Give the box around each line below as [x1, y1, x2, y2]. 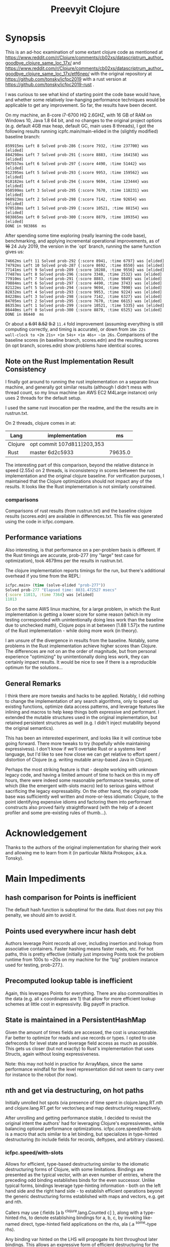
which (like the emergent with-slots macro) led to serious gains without [5, 783, 154, 789]
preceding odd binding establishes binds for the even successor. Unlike [5, 1177, 155, 1183]
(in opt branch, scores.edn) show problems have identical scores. [5, 342, 143, 348]
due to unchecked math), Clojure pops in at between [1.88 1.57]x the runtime [5, 622, 165, 629]
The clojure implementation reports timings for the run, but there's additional [5, 567, 165, 573]
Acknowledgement [5, 827, 87, 839]
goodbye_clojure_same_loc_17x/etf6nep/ [5, 70, 90, 77]
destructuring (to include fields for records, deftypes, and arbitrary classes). [5, 1137, 165, 1143]
